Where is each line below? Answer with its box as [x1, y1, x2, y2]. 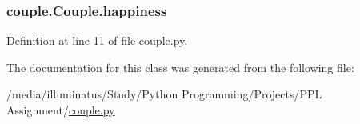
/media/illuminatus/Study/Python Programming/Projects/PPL [6, 86, 322, 102]
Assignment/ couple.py [6, 102, 115, 118]
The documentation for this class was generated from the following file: [6, 58, 354, 75]
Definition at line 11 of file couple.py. [6, 32, 188, 49]
